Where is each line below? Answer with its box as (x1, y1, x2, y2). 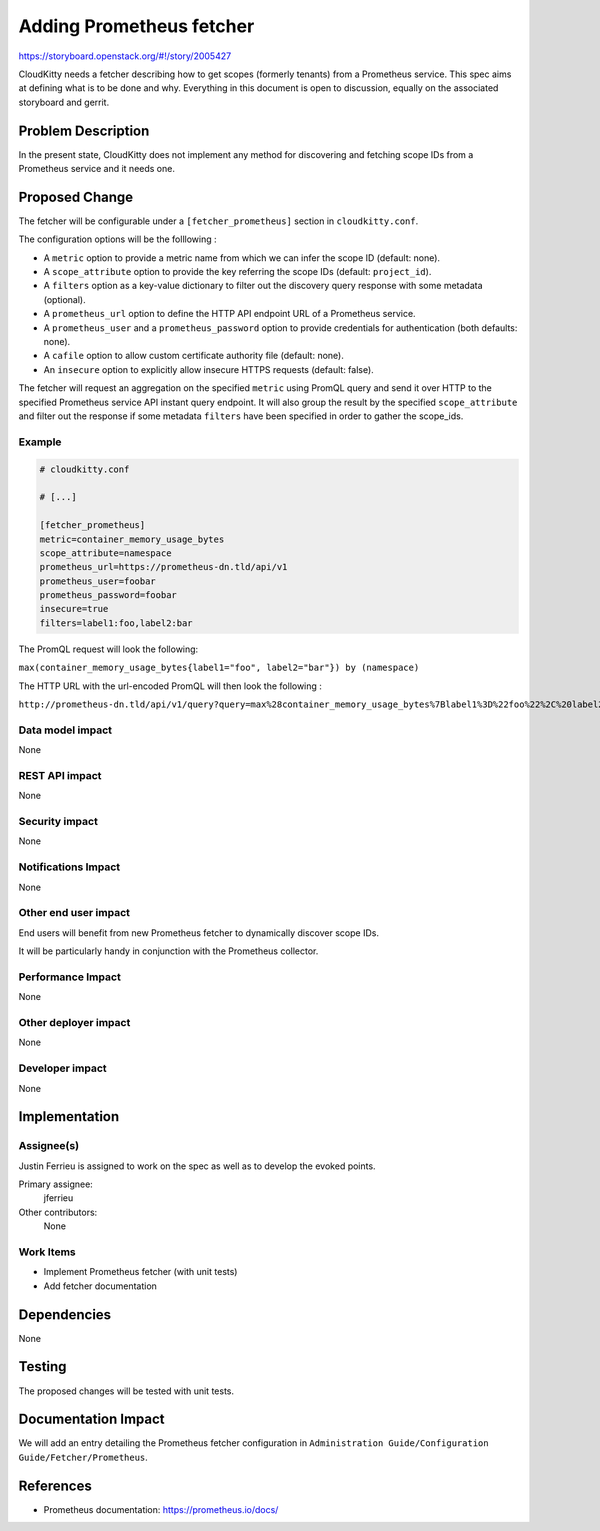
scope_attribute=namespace (39, 547, 172, 559)
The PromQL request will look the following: (18, 643, 199, 655)
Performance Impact (18, 970, 122, 984)
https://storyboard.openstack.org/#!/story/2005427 (18, 50, 232, 62)
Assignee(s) (18, 1139, 80, 1153)
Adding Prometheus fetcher (18, 15, 255, 37)
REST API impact (18, 768, 102, 782)
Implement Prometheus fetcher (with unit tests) (43, 1266, 238, 1278)
